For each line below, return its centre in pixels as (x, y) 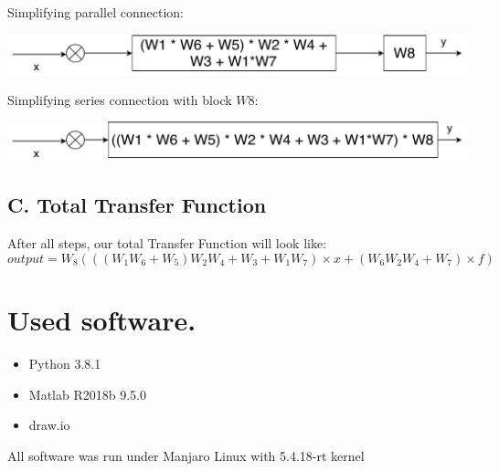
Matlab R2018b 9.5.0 (87, 394)
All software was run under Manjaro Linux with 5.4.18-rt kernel (186, 455)
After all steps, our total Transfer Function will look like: (167, 243)
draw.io (49, 425)
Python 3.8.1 (65, 363)
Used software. (102, 319)
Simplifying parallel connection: (96, 12)
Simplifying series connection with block (120, 99)
